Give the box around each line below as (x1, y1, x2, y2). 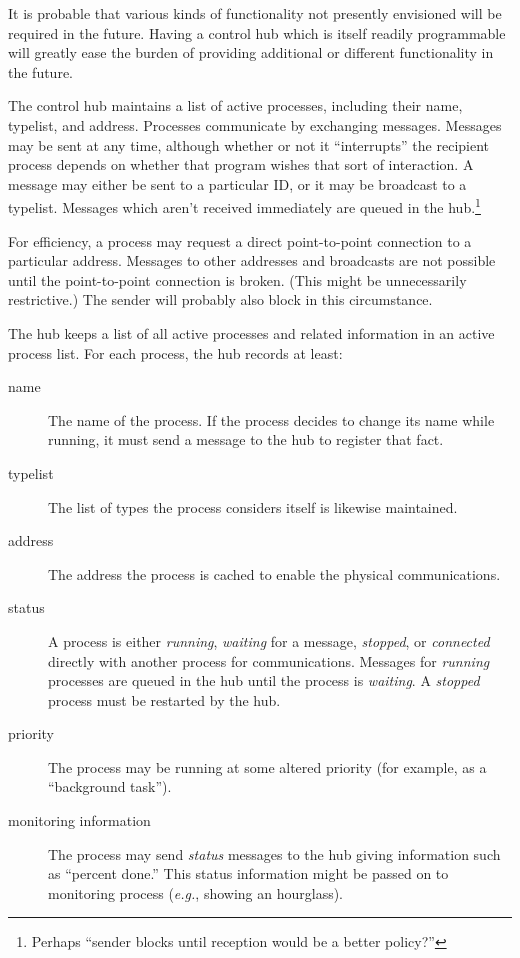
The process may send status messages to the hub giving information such (48, 843, 501, 864)
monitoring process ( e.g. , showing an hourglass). (48, 882, 344, 903)
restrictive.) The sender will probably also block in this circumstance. (8, 289, 433, 310)
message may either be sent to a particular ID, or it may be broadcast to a (8, 173, 467, 194)
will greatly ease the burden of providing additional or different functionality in (8, 42, 494, 63)
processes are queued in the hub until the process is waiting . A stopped (48, 670, 480, 691)
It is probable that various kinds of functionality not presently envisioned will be (8, 3, 502, 23)
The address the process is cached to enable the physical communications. (48, 563, 501, 584)
